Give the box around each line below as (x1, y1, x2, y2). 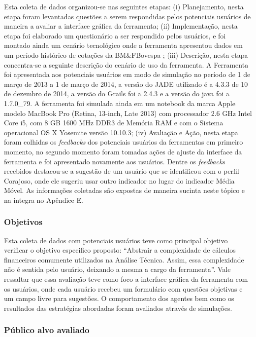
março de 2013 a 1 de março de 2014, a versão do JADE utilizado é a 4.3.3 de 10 (4, 78, 248, 89)
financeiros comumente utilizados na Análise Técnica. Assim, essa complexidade (4, 254, 244, 264)
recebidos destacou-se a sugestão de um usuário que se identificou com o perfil (4, 166, 239, 176)
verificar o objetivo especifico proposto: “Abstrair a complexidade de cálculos (4, 245, 236, 255)
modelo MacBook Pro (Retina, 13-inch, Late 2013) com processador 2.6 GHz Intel (4, 108, 252, 118)
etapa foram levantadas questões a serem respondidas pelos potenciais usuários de (4, 11, 251, 21)
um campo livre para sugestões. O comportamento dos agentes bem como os (4, 293, 234, 303)
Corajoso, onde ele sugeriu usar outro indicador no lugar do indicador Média (4, 175, 235, 186)
